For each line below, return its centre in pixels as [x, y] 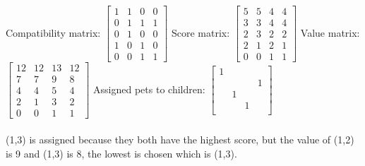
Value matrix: [330, 32]
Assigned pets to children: [149, 89]
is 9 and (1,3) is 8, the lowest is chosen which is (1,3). [121, 153]
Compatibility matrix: [53, 32]
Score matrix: [201, 32]
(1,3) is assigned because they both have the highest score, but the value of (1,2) [180, 139]
